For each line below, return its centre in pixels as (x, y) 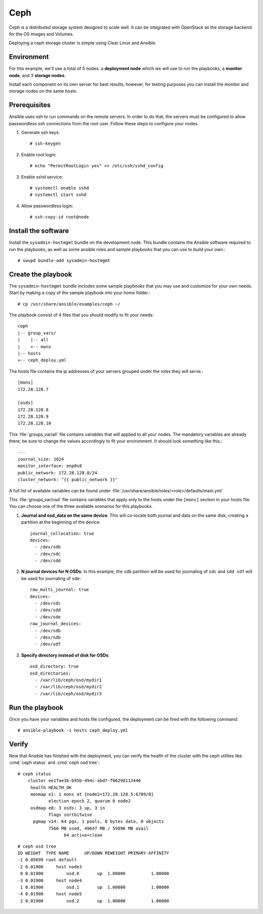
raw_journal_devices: (56, 624)
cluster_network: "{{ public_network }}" (68, 480)
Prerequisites (30, 105)
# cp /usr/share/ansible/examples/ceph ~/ (69, 304)
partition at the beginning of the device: (61, 522)
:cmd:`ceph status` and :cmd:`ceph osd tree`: (54, 762)
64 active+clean (83, 835)
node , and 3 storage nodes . (37, 75)
